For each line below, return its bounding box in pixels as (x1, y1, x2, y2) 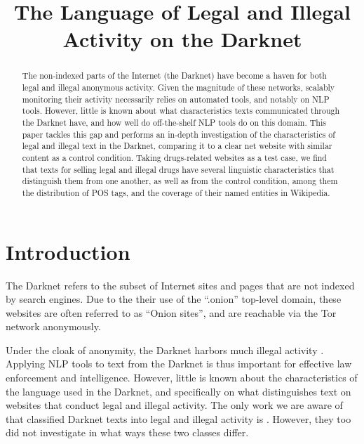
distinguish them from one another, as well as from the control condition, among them (22, 175, 338, 187)
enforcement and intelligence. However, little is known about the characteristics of (6, 370, 358, 385)
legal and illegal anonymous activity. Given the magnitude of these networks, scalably (22, 81, 335, 93)
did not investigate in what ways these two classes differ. (6, 425, 249, 440)
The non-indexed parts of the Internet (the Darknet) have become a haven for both (22, 70, 327, 81)
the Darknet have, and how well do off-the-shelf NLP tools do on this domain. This (22, 116, 326, 128)
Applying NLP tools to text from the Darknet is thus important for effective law (6, 356, 352, 371)
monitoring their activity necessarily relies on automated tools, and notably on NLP (22, 93, 330, 105)
